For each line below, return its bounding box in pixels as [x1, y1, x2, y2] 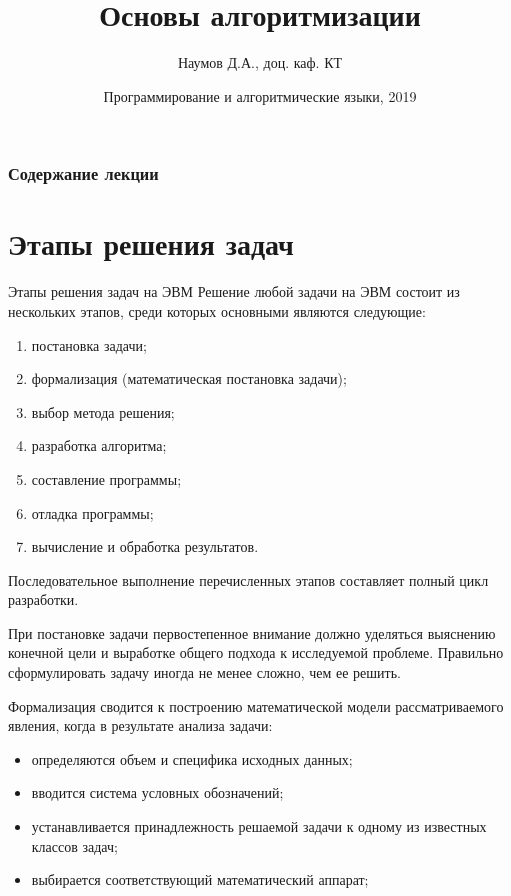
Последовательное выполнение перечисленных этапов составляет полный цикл [8, 569, 489, 590]
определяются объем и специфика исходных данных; [31, 748, 353, 769]
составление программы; [31, 468, 182, 489]
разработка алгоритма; [31, 435, 167, 456]
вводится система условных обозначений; [31, 782, 284, 803]
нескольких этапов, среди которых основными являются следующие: [8, 300, 426, 321]
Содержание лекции [8, 161, 159, 186]
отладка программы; [31, 502, 154, 523]
